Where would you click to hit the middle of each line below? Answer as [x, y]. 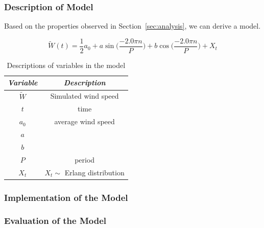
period [85, 159]
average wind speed [85, 121]
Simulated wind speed [85, 96]
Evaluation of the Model [55, 221]
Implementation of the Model [66, 197]
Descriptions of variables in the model [66, 65]
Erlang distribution [94, 172]
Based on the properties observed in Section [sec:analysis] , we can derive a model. [133, 26]
